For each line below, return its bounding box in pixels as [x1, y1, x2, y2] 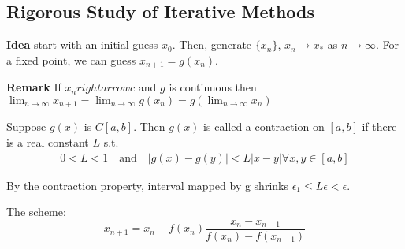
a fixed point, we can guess [6, 51, 136, 68]
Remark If [6, 79, 61, 95]
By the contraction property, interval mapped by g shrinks [6, 177, 288, 193]
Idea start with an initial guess [6, 36, 158, 53]
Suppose [6, 118, 46, 135]
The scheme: [6, 203, 66, 220]
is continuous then [169, 79, 257, 95]
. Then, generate [172, 36, 252, 53]
